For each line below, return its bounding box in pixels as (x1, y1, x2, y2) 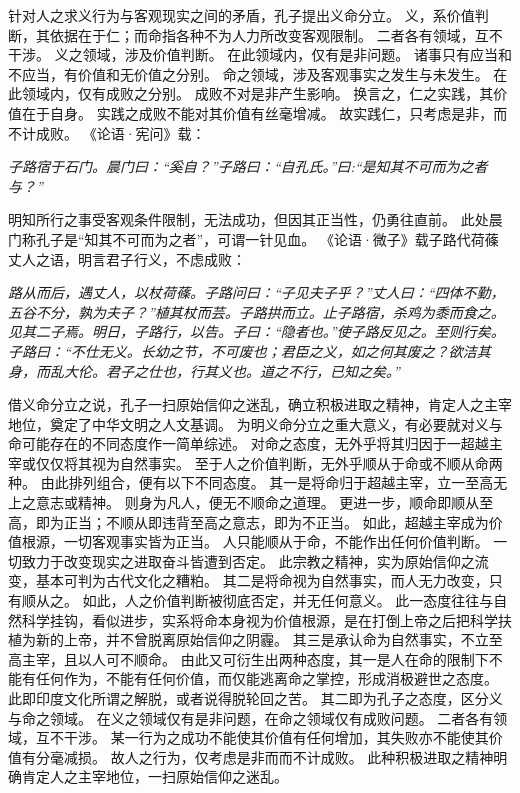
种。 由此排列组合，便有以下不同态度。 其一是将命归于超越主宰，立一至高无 (8, 472, 508, 493)
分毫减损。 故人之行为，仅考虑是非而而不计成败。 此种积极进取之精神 (35, 746, 494, 767)
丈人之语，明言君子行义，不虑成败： (8, 248, 246, 269)
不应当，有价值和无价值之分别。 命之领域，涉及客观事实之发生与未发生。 (8, 63, 489, 84)
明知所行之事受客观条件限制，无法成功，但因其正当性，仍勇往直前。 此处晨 (8, 209, 503, 230)
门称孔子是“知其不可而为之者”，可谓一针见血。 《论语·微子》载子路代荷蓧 (8, 228, 499, 249)
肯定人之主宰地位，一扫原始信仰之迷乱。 (21, 766, 288, 787)
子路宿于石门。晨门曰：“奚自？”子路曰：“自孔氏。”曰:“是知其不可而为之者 (8, 156, 488, 177)
